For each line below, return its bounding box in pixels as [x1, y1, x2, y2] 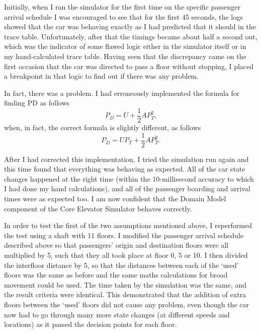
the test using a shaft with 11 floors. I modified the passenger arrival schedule [4, 230, 243, 240]
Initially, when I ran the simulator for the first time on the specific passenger [4, 2, 240, 12]
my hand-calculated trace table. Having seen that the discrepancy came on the [4, 50, 246, 61]
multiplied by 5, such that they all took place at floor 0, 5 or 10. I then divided [4, 250, 248, 260]
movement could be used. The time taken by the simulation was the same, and [4, 279, 247, 290]
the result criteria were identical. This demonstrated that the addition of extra [4, 289, 246, 300]
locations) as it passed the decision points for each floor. [4, 319, 177, 329]
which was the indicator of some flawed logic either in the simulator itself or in [4, 41, 246, 51]
